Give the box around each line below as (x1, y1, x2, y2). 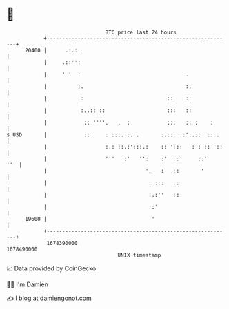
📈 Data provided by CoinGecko (6, 264, 97, 273)
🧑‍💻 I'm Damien (6, 280, 49, 288)
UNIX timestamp (117, 251, 161, 259)
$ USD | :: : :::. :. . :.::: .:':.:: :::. (6, 131, 220, 138)
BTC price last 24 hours (105, 29, 177, 36)
